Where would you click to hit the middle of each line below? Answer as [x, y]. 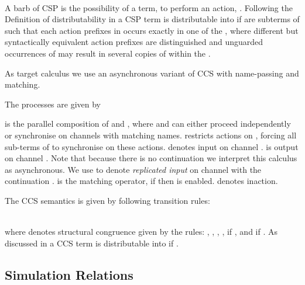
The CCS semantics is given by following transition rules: [107, 200]
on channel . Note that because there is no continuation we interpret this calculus [151, 158]
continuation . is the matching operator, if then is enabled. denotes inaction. [141, 181]
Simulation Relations [69, 274]
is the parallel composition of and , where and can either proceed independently [148, 124]
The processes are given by [53, 104]
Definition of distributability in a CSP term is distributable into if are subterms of [152, 19]
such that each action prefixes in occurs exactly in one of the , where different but [152, 30]
